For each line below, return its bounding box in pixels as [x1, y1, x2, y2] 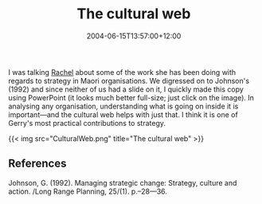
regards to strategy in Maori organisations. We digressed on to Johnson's [8, 76, 249, 85]
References [8, 157, 67, 171]
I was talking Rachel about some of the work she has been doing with [8, 67, 237, 76]
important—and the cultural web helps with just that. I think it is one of [8, 109, 239, 120]
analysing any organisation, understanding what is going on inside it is [8, 101, 239, 111]
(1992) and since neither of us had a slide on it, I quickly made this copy [8, 84, 244, 94]
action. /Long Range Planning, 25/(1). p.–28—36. [8, 186, 167, 196]
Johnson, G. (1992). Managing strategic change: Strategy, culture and [8, 178, 237, 187]
